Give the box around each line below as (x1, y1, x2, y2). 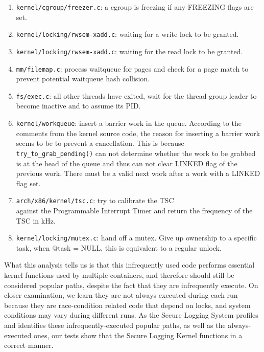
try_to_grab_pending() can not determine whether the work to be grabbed (16, 147, 256, 158)
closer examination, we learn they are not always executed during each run (4, 290, 238, 300)
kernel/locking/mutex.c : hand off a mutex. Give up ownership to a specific (16, 232, 257, 243)
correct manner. (4, 340, 54, 350)
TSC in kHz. (16, 215, 56, 226)
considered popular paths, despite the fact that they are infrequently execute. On (4, 279, 258, 290)
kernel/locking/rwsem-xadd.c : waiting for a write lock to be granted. (16, 29, 239, 39)
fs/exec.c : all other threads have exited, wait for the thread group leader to (16, 90, 257, 101)
